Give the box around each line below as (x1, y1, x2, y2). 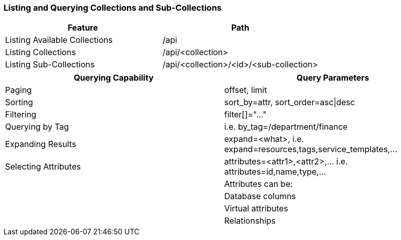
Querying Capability (74, 73, 154, 83)
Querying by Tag (5, 122, 69, 132)
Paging (5, 85, 32, 95)
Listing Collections (5, 47, 76, 58)
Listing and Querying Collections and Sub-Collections (4, 3, 222, 13)
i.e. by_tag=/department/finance (224, 122, 348, 132)
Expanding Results (5, 139, 77, 150)
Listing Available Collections (5, 35, 113, 45)
